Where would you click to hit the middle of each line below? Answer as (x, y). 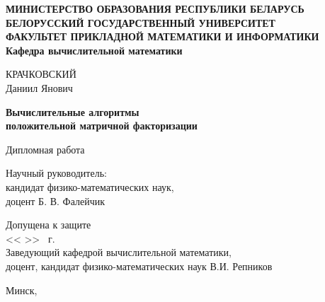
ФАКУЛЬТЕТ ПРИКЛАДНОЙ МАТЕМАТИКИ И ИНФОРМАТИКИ (162, 36)
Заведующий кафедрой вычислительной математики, (119, 252)
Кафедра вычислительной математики (94, 50)
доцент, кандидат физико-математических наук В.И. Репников (139, 266)
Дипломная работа (45, 149)
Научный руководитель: (56, 173)
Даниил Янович (39, 87)
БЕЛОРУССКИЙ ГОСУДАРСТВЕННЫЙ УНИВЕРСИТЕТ (141, 22)
